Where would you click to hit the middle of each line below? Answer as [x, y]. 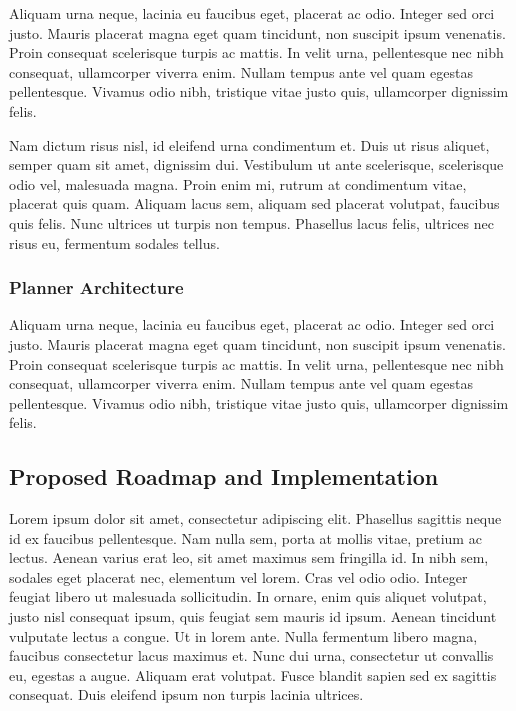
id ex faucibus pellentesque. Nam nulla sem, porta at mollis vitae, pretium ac [245, 537]
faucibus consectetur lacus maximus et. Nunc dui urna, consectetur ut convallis [251, 655]
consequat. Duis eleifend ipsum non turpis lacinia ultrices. [186, 694]
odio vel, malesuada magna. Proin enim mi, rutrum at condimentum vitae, [238, 183]
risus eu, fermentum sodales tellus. [114, 242]
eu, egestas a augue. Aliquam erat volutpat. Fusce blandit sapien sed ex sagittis [253, 674]
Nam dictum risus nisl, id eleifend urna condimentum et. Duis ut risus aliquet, [249, 144]
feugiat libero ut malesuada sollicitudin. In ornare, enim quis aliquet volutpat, [248, 596]
